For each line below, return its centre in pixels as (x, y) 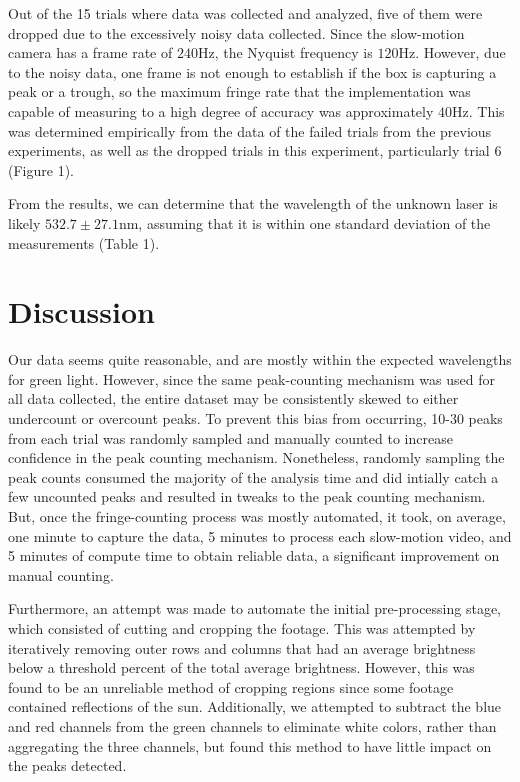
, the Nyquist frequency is (293, 52)
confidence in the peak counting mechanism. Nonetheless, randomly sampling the (256, 457)
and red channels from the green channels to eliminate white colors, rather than (252, 725)
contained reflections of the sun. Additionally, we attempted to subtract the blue (255, 706)
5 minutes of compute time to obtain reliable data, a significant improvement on (254, 555)
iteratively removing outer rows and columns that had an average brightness (242, 647)
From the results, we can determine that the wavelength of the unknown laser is (253, 203)
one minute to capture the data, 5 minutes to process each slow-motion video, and (260, 535)
